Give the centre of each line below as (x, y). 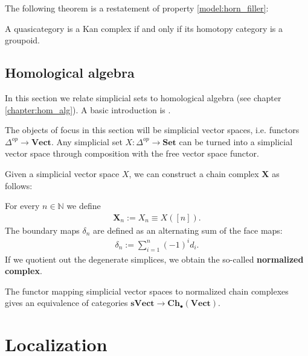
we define (84, 206)
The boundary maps (42, 230)
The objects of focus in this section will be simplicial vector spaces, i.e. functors (152, 130)
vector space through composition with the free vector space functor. (132, 153)
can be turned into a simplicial (236, 141)
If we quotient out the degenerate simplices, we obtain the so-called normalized (154, 259)
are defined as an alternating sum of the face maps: (188, 230)
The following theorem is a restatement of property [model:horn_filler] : (137, 8)
